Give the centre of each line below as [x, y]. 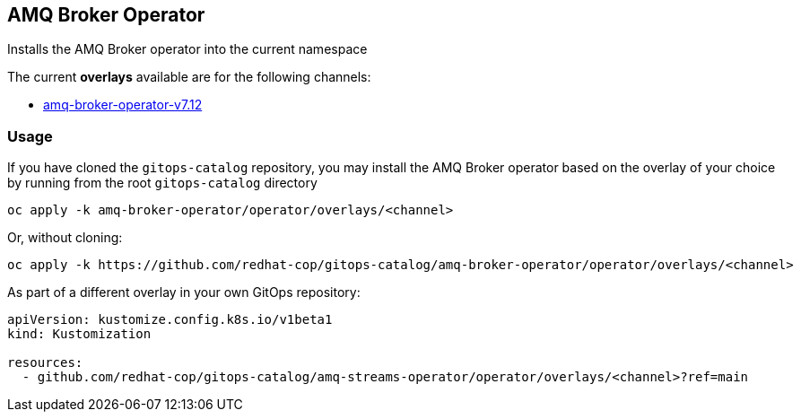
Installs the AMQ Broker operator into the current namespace [187, 49]
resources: [45, 363]
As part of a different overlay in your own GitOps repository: [184, 292]
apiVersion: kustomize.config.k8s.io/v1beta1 [170, 320]
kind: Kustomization [79, 334]
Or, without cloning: [65, 238]
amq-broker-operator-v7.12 [123, 105]
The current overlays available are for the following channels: [189, 77]
